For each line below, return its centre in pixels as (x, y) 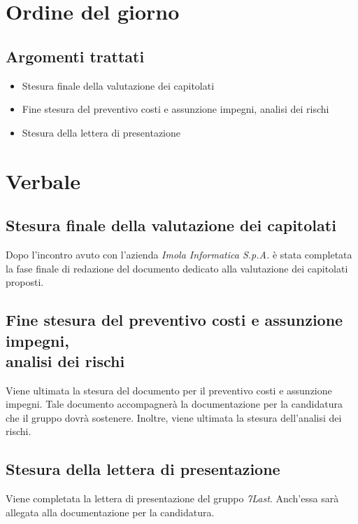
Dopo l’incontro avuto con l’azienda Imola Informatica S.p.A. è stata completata (179, 254)
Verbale (43, 180)
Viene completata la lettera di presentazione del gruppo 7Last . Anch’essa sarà (172, 498)
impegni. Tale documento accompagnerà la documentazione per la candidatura (174, 404)
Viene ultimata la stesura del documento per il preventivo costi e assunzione (169, 390)
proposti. (25, 282)
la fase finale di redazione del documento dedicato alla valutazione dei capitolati (177, 268)
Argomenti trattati (75, 56)
